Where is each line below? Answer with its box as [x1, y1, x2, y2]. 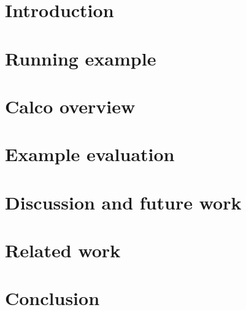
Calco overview [5, 93, 136, 118]
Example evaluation [5, 142, 175, 167]
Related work [5, 238, 121, 263]
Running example [5, 45, 156, 70]
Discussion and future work [5, 189, 242, 214]
